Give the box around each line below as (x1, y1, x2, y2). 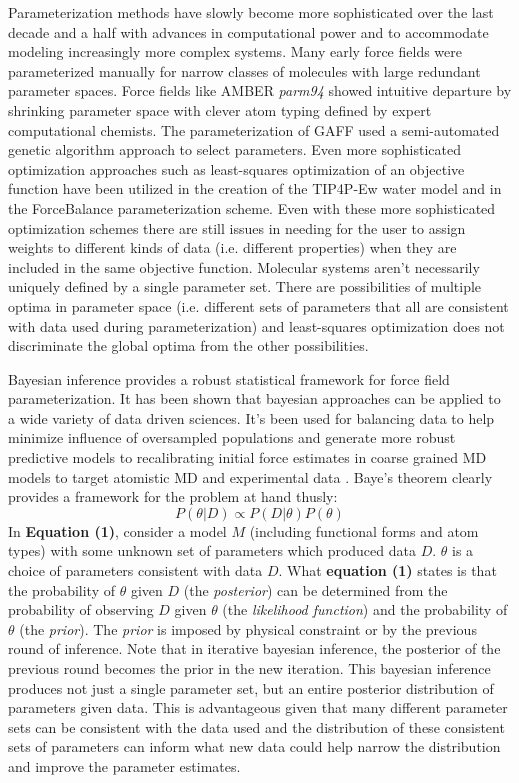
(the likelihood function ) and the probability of (222, 599, 508, 620)
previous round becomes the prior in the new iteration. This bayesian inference (8, 658, 491, 678)
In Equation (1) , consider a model (8, 520, 227, 541)
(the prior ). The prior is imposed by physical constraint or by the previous (19, 618, 477, 639)
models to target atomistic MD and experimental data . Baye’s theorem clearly (8, 466, 493, 487)
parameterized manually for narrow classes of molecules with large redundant (8, 60, 481, 81)
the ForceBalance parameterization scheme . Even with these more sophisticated (8, 197, 496, 218)
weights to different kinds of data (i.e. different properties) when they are (8, 237, 457, 258)
